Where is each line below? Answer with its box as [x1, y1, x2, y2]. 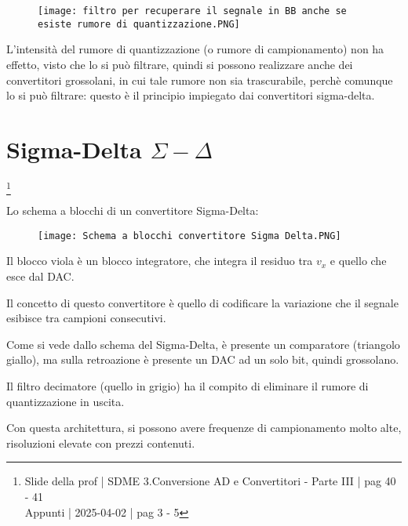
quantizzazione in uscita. [6, 393, 125, 409]
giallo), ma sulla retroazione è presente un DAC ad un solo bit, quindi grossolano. [6, 351, 399, 368]
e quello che [330, 252, 387, 269]
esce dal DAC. [6, 267, 75, 284]
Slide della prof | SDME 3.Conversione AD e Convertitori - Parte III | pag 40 [24, 473, 396, 489]
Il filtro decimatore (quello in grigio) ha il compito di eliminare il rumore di [6, 377, 369, 394]
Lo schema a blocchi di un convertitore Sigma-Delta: [6, 202, 259, 219]
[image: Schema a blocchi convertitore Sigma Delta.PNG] [38, 230, 341, 241]
